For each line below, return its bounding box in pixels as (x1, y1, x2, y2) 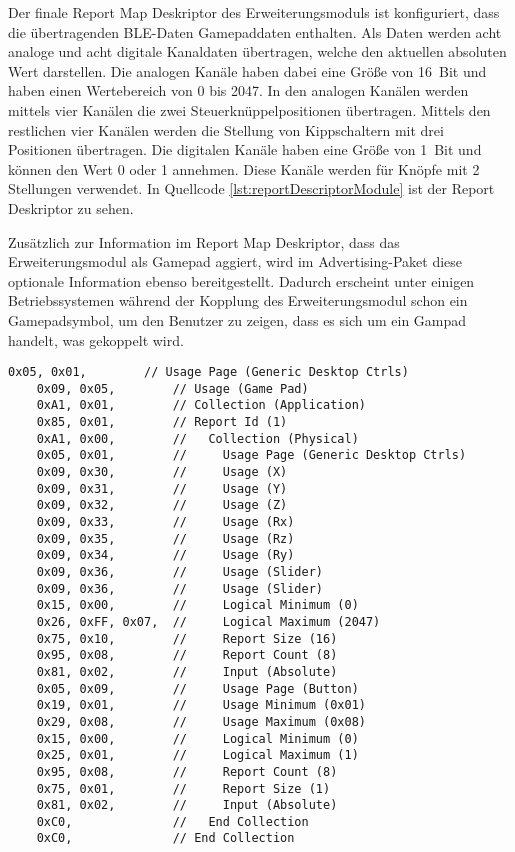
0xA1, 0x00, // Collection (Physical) (36, 431, 359, 446)
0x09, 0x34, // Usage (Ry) (36, 548, 295, 563)
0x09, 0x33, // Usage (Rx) (36, 515, 295, 529)
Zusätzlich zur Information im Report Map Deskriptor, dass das (8, 231, 400, 252)
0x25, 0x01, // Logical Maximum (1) (36, 748, 359, 763)
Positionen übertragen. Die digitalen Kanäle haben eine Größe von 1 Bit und (8, 139, 482, 160)
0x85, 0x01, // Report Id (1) (36, 415, 288, 430)
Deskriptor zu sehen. (8, 197, 134, 218)
